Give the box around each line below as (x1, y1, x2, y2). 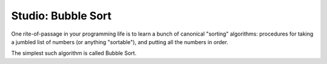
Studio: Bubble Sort (11, 9, 112, 22)
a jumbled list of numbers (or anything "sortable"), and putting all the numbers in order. (11, 38, 228, 45)
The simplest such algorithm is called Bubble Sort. (11, 50, 137, 57)
